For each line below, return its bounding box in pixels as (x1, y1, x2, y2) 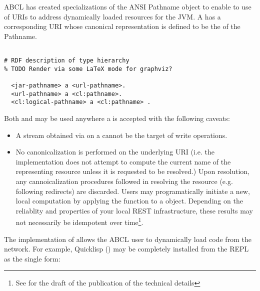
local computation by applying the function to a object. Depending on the (15, 195, 243, 206)
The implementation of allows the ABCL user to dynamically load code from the (4, 233, 251, 244)
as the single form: (4, 253, 60, 263)
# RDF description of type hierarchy (4, 57, 129, 64)
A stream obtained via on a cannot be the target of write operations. (15, 129, 227, 140)
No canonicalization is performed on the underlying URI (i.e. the (15, 146, 214, 157)
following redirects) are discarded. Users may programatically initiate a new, (15, 185, 250, 196)
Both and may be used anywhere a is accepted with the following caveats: (4, 112, 230, 123)
